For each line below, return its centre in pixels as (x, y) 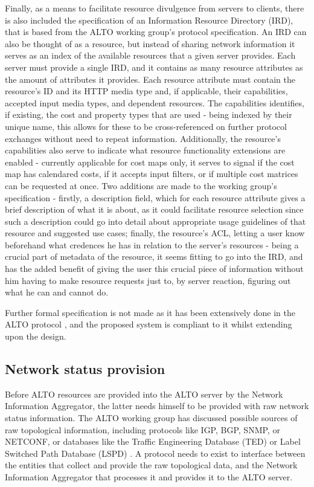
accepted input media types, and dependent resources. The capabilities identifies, (155, 102)
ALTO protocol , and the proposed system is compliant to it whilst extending (149, 324)
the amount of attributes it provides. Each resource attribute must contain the (150, 79)
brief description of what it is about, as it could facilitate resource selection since (154, 209)
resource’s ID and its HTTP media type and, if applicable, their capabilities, (146, 91)
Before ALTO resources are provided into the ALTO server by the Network (144, 394)
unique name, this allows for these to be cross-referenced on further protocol (146, 126)
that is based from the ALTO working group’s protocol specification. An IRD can (156, 32)
